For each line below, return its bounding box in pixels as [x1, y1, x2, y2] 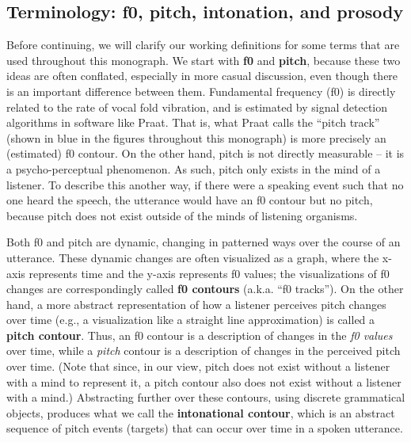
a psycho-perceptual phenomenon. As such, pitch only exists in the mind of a [6, 160, 381, 177]
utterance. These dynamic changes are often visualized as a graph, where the [6, 249, 379, 265]
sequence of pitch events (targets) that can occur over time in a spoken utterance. [6, 420, 403, 436]
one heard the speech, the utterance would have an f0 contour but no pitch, [6, 192, 373, 208]
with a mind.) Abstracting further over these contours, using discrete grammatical [6, 389, 405, 406]
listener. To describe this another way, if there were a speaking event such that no [6, 176, 404, 192]
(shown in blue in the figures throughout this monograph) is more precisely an [6, 129, 386, 146]
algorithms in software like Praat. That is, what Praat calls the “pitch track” [6, 114, 380, 131]
